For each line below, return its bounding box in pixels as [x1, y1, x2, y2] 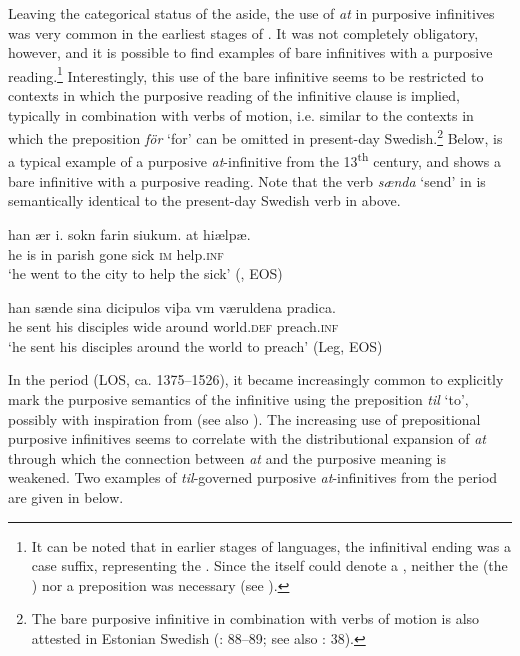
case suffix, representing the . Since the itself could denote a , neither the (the [31, 555, 508, 576]
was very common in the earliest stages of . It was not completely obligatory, [8, 22, 479, 43]
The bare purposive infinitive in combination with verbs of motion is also [31, 608, 480, 629]
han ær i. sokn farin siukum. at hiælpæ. [8, 223, 251, 244]
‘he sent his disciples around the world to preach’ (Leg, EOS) [8, 335, 383, 356]
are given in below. [8, 487, 124, 508]
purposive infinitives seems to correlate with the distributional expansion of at [8, 428, 486, 449]
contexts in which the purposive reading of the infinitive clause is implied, [8, 85, 460, 106]
